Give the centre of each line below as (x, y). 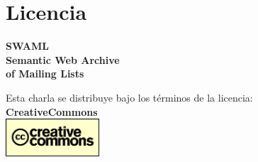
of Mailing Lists (45, 74)
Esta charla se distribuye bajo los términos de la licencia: (129, 97)
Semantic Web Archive (63, 59)
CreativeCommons (52, 111)
